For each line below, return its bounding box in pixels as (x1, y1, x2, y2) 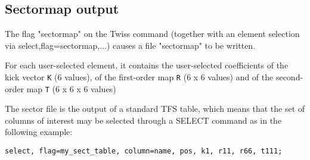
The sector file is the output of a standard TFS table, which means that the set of (5, 102, 305, 115)
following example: (5, 126, 73, 138)
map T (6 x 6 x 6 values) (26, 82, 116, 95)
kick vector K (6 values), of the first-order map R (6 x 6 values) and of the (5, 70, 274, 83)
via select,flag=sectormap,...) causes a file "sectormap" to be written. (5, 39, 256, 51)
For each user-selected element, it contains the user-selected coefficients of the (5, 59, 289, 71)
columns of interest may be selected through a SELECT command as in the (5, 114, 282, 126)
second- (275, 70, 303, 83)
